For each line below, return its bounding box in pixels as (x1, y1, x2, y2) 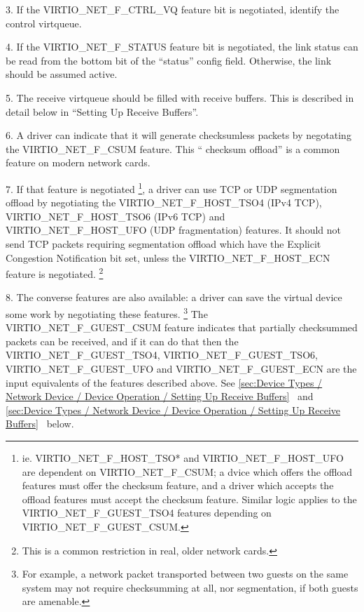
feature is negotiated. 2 (6, 265, 104, 281)
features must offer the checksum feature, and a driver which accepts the (22, 478, 334, 493)
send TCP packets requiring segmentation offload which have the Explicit (6, 236, 321, 251)
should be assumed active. (6, 67, 118, 81)
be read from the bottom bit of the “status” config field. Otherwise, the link (6, 53, 332, 67)
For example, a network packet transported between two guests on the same (22, 566, 349, 581)
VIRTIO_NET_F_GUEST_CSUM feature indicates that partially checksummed (6, 320, 358, 335)
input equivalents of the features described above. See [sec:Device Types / (6, 375, 323, 390)
